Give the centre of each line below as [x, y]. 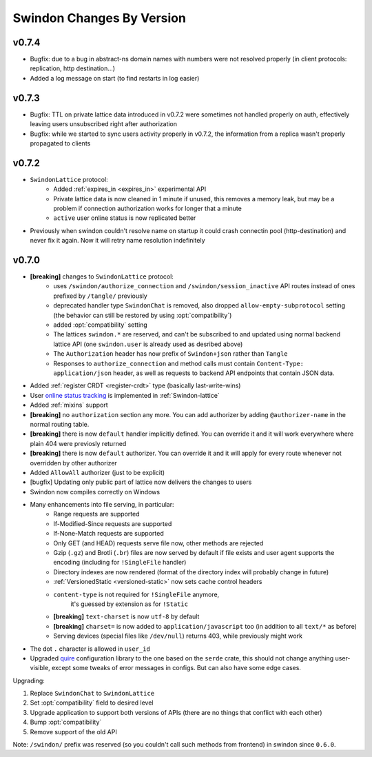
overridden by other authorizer [73, 463]
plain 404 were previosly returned [78, 443]
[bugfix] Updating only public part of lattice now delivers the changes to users [141, 482]
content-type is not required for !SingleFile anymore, [136, 594]
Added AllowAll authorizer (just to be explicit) [97, 472]
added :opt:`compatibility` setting [100, 325]
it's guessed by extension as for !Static [130, 604]
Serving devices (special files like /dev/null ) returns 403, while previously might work [178, 636]
